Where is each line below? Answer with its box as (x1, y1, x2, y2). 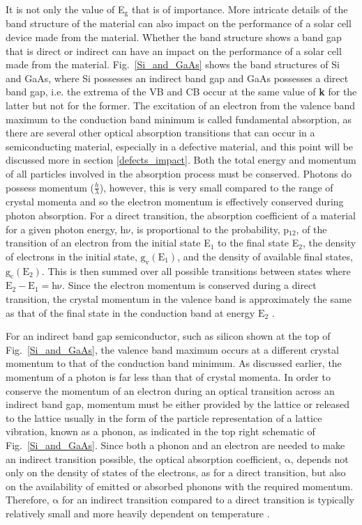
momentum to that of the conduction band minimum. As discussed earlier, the (6, 356, 342, 370)
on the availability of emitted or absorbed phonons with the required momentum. (6, 478, 354, 493)
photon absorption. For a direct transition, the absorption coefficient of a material (6, 208, 356, 222)
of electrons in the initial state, (6, 249, 137, 263)
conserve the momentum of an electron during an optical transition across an (6, 383, 335, 398)
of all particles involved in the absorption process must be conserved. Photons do (6, 166, 352, 180)
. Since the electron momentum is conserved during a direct (62, 278, 317, 292)
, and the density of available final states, (177, 249, 353, 263)
